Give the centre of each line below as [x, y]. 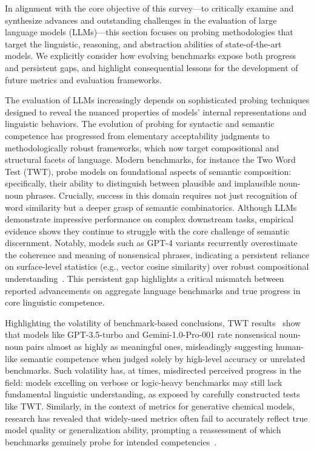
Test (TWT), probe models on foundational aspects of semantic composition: [148, 171]
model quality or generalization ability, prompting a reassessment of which [143, 430]
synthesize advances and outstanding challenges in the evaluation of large [141, 20]
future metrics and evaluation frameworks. [83, 79]
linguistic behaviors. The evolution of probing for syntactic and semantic [140, 124]
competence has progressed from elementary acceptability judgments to [137, 135]
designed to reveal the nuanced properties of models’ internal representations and [156, 111]
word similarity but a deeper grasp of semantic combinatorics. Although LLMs [151, 207]
